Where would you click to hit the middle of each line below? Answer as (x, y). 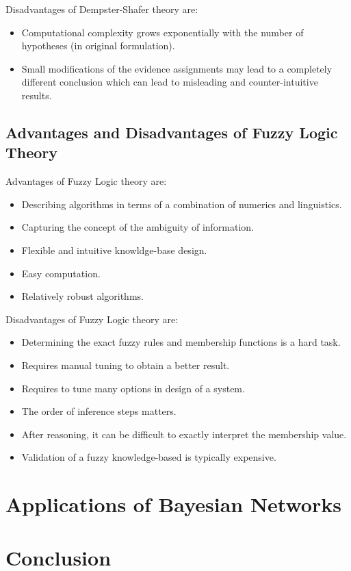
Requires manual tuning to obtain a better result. (126, 365)
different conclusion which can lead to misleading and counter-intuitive (170, 82)
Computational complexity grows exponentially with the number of (162, 32)
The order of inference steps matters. (99, 411)
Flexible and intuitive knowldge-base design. (114, 250)
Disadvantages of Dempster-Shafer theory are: (102, 9)
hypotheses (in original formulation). (98, 46)
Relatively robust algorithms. (82, 296)
